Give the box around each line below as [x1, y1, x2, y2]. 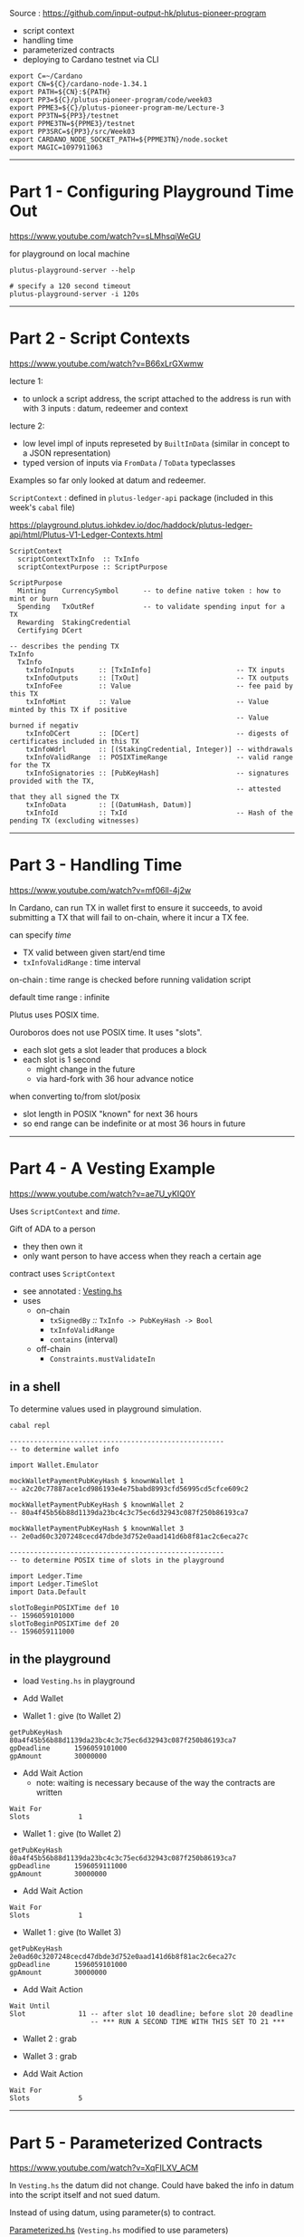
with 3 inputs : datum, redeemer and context [22, 402, 188, 413]
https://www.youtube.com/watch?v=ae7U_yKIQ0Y [9, 1188, 196, 1199]
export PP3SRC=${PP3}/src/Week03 [9, 127, 136, 136]
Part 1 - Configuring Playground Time [9, 181, 294, 202]
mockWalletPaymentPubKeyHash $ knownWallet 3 [9, 1524, 184, 1533]
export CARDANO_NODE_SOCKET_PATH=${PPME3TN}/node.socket [9, 135, 229, 144]
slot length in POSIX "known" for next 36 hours [22, 1108, 198, 1119]
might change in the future [35, 1064, 136, 1075]
